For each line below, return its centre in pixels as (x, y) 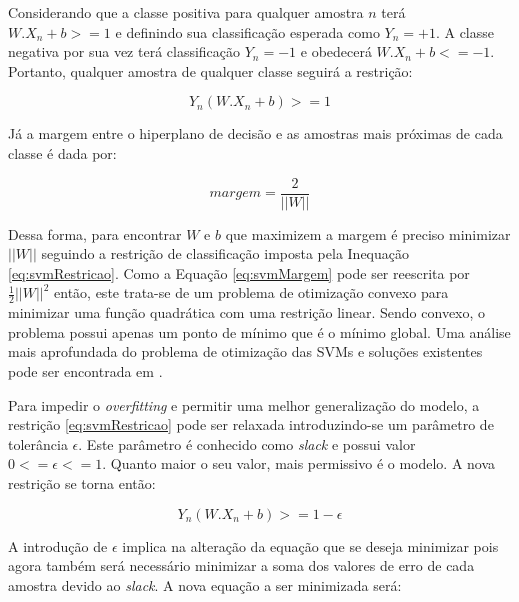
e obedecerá (336, 51)
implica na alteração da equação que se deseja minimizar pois (310, 545)
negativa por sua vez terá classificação (124, 51)
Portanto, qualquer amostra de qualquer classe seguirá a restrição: (210, 70)
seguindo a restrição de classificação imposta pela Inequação (225, 253)
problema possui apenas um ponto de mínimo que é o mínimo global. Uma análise (259, 331)
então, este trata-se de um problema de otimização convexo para (251, 292)
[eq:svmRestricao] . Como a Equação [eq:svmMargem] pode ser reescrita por (239, 272)
